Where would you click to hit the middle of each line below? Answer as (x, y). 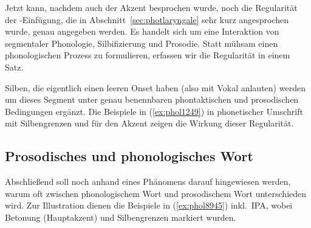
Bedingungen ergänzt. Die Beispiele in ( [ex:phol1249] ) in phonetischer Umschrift (154, 111)
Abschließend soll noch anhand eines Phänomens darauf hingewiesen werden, (148, 181)
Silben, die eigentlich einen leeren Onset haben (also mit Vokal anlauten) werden (155, 87)
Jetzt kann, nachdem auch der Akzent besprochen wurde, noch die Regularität (151, 7)
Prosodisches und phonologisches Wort (129, 156)
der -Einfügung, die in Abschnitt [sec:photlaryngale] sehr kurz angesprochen (147, 19)
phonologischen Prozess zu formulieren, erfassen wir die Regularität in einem (148, 55)
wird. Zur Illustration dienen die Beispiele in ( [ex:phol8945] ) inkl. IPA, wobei (149, 205)
